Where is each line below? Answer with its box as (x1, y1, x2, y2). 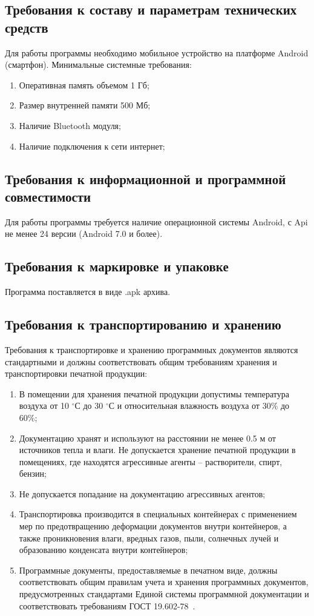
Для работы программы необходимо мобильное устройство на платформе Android (5, 46, 309, 59)
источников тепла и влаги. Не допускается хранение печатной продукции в (19, 443, 296, 456)
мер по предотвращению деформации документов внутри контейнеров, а (19, 520, 287, 532)
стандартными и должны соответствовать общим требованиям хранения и (5, 355, 277, 368)
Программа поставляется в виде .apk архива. (5, 285, 171, 298)
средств (5, 18, 48, 36)
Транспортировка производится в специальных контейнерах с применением (19, 508, 297, 520)
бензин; (19, 467, 47, 480)
